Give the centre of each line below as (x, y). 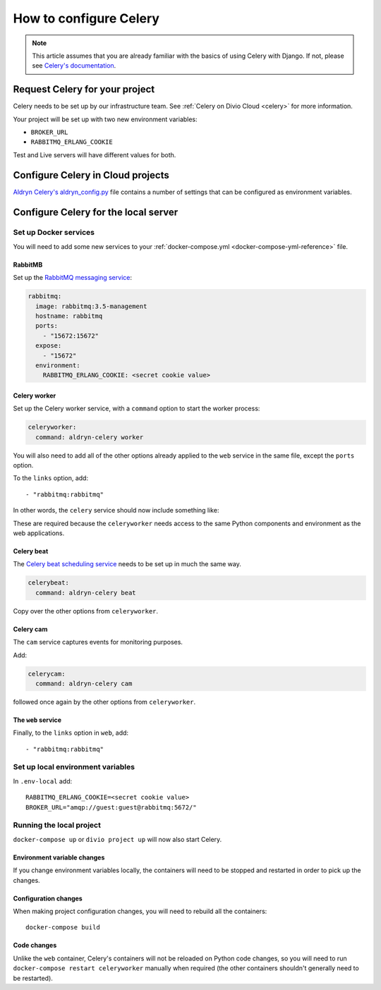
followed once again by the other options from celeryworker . (104, 702)
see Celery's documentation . (74, 66)
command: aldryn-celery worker (90, 437)
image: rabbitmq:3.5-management (91, 306)
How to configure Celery (86, 18)
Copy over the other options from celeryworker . (86, 611)
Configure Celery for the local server (96, 212)
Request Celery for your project (84, 89)
